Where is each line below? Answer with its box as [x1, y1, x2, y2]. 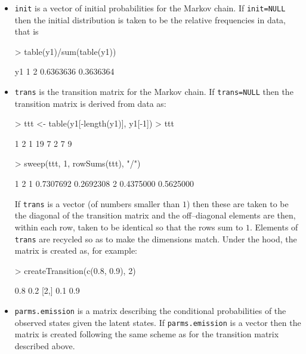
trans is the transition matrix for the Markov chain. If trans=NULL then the [14, 85, 293, 98]
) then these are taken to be [186, 197, 289, 210]
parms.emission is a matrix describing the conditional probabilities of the [14, 304, 286, 316]
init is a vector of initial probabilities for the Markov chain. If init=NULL [14, 2, 286, 14]
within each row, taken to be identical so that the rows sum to [14, 220, 243, 233]
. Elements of [250, 220, 298, 233]
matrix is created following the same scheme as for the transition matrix [14, 328, 279, 340]
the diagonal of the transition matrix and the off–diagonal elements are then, [14, 209, 296, 221]
